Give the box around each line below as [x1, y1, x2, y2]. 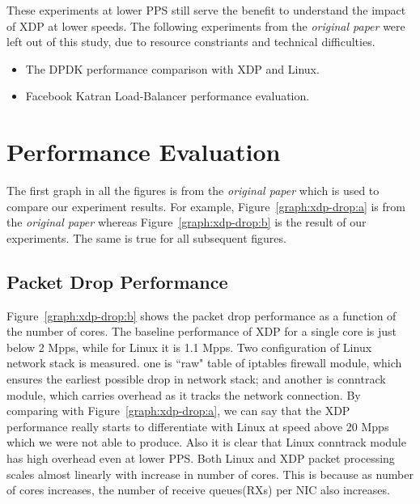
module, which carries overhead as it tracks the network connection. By [6, 386, 361, 403]
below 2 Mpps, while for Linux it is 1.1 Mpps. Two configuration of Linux [6, 338, 372, 355]
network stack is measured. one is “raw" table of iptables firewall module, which [6, 354, 402, 371]
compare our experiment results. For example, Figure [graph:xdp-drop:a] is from [6, 197, 405, 214]
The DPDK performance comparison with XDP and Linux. [25, 60, 320, 77]
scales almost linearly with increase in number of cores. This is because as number [6, 465, 414, 482]
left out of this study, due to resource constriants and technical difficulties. [6, 33, 375, 50]
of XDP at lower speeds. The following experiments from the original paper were [6, 17, 405, 34]
